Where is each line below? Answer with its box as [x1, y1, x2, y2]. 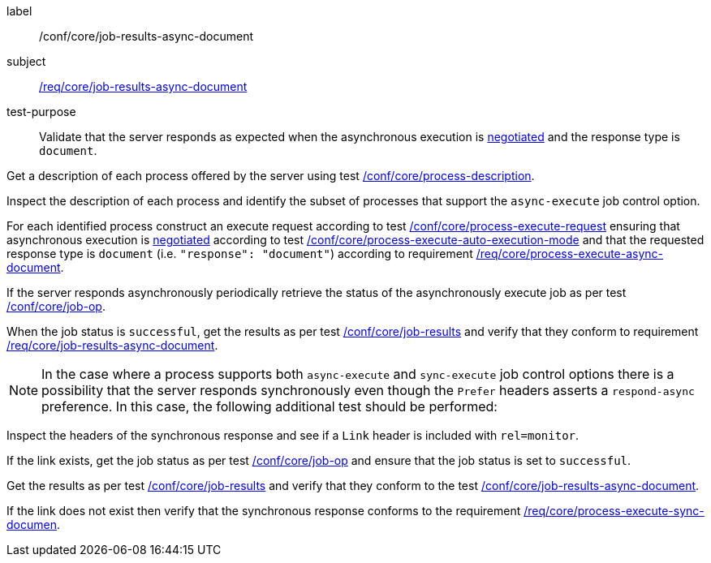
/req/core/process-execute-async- [476, 247, 664, 260]
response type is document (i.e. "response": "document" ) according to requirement [6, 247, 473, 260]
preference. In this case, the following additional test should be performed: [41, 398, 498, 415]
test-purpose [6, 105, 76, 118]
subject [6, 54, 46, 68]
